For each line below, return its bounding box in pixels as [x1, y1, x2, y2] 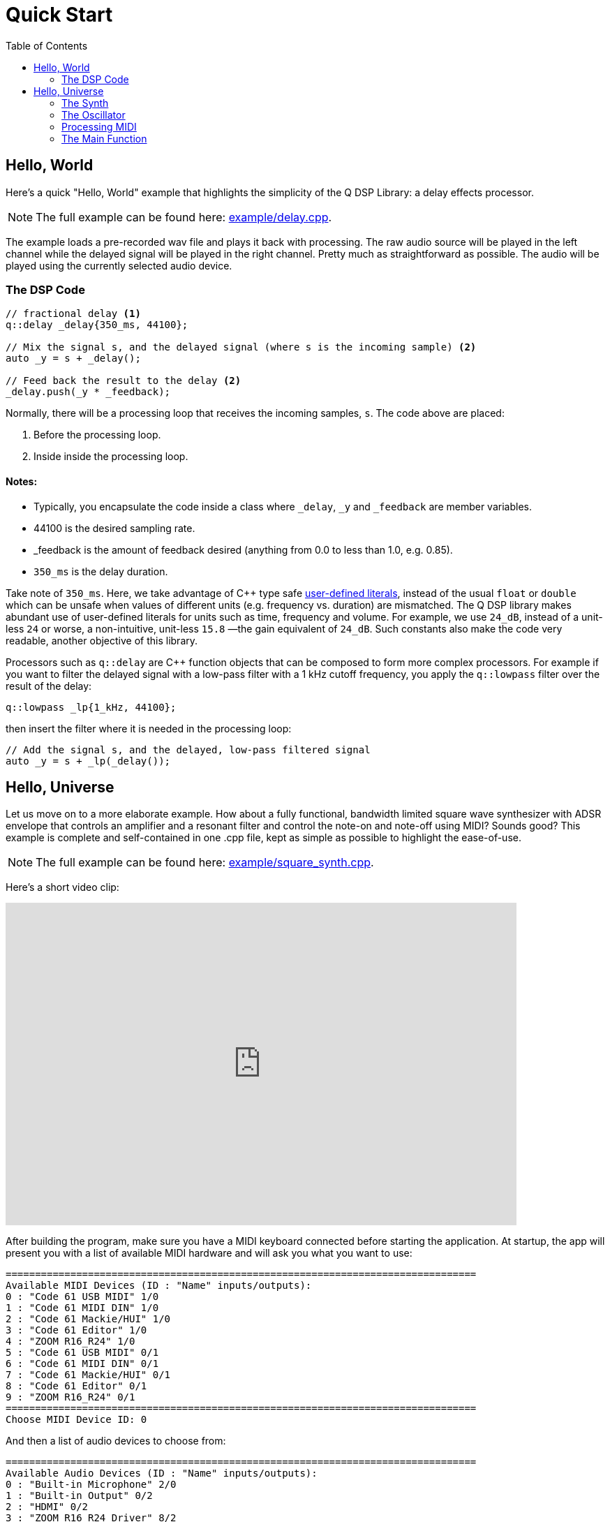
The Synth [61, 96, 109, 109]
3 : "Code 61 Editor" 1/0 [6, 1324, 147, 1336]
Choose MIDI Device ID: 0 [6, 1414, 147, 1426]
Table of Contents [6, 39, 88, 52]
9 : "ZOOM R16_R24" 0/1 [6, 1391, 135, 1403]
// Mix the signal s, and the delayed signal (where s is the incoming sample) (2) [6, 341, 477, 353]
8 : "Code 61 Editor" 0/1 [6, 1380, 147, 1392]
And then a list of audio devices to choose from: [6, 1435, 226, 1447]
